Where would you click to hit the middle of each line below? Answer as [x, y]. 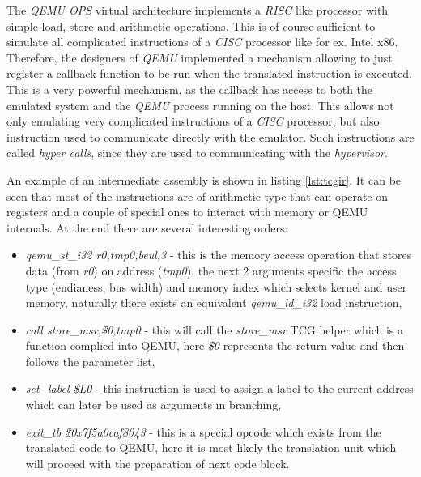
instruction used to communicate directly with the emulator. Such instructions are [210, 136]
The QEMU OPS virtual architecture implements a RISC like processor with [198, 10]
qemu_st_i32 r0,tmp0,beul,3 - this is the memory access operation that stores [219, 255]
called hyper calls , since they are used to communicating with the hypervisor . [197, 153]
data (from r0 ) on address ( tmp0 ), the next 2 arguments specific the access [211, 270]
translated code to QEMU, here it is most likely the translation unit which [211, 447]
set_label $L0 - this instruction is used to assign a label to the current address [219, 388]
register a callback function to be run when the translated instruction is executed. [210, 73]
